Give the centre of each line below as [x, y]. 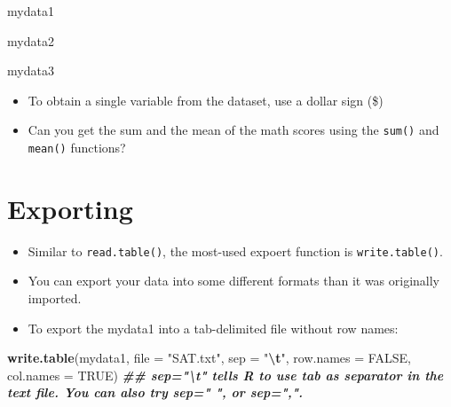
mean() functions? [77, 148]
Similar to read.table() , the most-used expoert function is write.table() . [235, 250]
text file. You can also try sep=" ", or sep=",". [155, 392]
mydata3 [31, 70]
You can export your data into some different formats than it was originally [234, 281]
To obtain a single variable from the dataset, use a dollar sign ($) [206, 100]
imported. [55, 298]
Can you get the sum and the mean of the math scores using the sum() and [233, 130]
